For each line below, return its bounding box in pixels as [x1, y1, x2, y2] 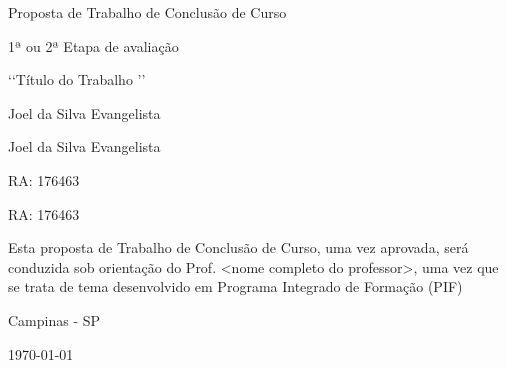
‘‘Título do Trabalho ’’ [8, 69, 146, 90]
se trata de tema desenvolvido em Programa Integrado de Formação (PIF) [8, 276, 463, 297]
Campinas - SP [8, 309, 101, 330]
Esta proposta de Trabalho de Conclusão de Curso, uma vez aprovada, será [8, 237, 469, 258]
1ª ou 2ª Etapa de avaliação [8, 35, 179, 56]
